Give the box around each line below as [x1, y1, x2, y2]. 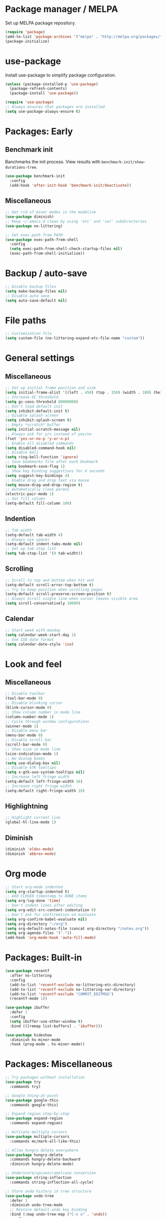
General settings [5, 353, 75, 364]
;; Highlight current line [5, 815, 61, 820]
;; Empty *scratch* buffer [5, 422, 61, 428]
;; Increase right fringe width [5, 783, 72, 788]
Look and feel [5, 658, 62, 670]
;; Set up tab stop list [5, 546, 56, 551]
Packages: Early [5, 126, 73, 137]
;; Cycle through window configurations [5, 719, 90, 724]
